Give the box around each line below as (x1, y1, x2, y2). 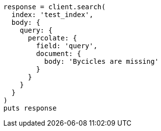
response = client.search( (3, 3, 106, 11)
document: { (36, 50, 81, 57)
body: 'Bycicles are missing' (44, 57, 159, 65)
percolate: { (28, 34, 77, 42)
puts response (3, 104, 57, 112)
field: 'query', (36, 42, 97, 50)
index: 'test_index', (11, 11, 94, 19)
